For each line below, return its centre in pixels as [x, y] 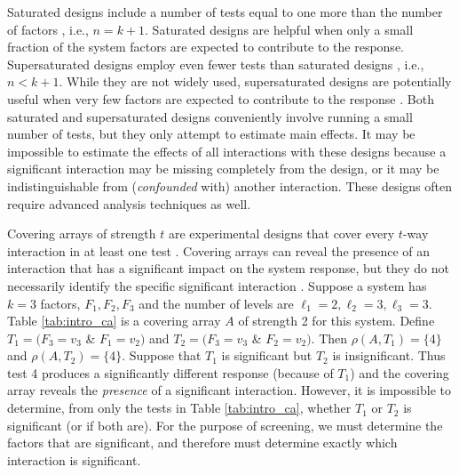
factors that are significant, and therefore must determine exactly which [202, 443]
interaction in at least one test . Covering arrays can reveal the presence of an [219, 250]
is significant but [267, 355]
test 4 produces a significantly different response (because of [170, 372]
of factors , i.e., [48, 29]
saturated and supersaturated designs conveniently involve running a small [210, 116]
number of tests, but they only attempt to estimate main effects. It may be [211, 134]
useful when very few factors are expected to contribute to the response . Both [221, 98]
